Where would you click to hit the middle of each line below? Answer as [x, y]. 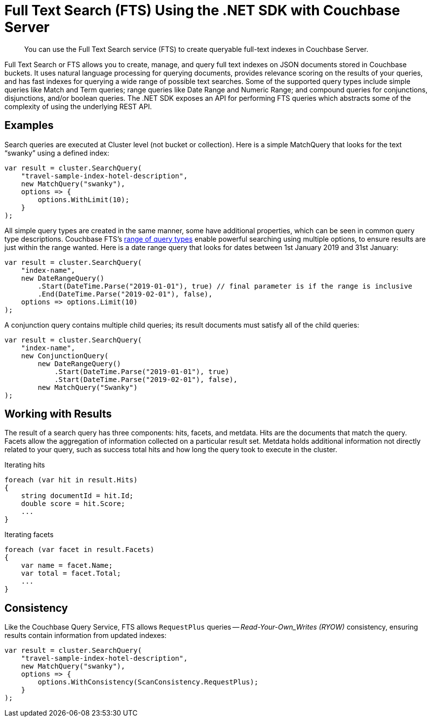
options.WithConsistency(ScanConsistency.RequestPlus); [148, 682]
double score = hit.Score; [73, 504]
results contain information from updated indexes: [86, 636]
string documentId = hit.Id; [77, 496]
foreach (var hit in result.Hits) [71, 480]
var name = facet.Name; [67, 566]
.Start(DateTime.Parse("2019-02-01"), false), [146, 379]
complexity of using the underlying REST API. [78, 106]
